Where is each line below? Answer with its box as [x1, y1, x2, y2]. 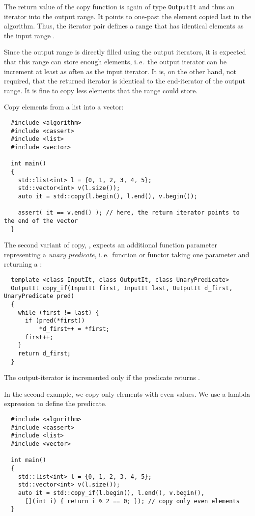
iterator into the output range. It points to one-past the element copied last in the [4, 11, 252, 21]
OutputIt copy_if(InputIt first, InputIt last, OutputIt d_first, [11, 284, 233, 292]
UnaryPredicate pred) [4, 293, 75, 300]
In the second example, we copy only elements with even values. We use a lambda [4, 388, 251, 399]
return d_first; [18, 350, 71, 357]
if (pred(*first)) [25, 317, 85, 325]
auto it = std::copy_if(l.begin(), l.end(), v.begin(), [18, 489, 205, 496]
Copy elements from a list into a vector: [4, 102, 124, 112]
